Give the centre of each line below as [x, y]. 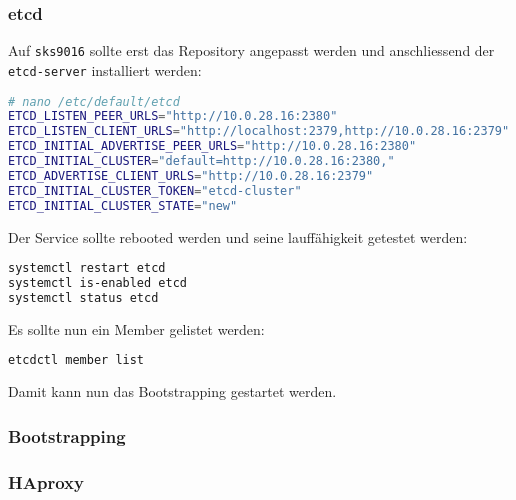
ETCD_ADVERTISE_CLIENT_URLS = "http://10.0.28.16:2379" [191, 175]
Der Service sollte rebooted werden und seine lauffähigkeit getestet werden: [238, 236]
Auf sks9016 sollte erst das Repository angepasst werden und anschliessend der [251, 50]
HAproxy [46, 481]
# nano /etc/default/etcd [94, 101]
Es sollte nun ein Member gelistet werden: [136, 328]
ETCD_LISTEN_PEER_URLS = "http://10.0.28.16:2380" [173, 116]
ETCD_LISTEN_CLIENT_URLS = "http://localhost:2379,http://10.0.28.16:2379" [259, 131]
